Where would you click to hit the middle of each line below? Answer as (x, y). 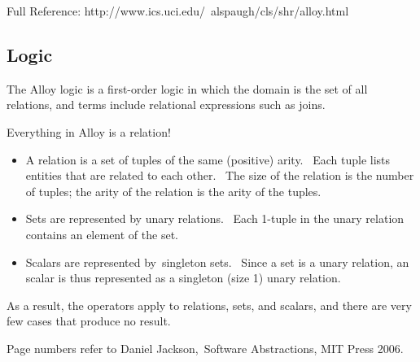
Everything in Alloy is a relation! (89, 131)
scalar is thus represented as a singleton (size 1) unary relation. (183, 278)
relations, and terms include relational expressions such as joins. (166, 105)
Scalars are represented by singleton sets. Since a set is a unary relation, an (217, 262)
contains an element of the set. (102, 234)
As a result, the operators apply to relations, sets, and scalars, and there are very (209, 305)
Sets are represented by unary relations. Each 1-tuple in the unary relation (215, 218)
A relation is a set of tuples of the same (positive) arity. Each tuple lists (208, 159)
